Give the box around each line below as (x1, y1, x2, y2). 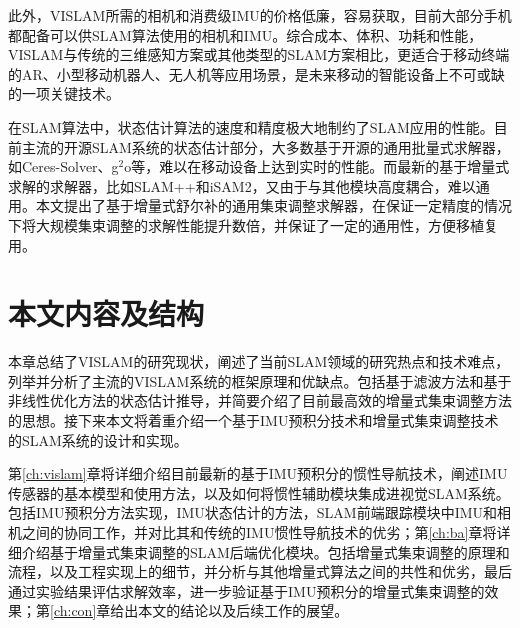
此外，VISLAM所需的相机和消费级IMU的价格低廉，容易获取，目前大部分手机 (8, 5, 512, 25)
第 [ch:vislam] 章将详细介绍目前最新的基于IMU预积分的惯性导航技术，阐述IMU (8, 463, 508, 484)
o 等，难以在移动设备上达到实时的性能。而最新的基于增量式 (124, 156, 510, 177)
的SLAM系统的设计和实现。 (8, 429, 188, 450)
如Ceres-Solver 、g (8, 156, 119, 177)
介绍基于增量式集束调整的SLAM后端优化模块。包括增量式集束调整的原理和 (21, 541, 510, 562)
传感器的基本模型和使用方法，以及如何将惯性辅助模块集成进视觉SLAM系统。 (8, 482, 510, 503)
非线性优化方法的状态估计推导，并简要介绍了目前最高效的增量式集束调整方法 (8, 390, 512, 411)
